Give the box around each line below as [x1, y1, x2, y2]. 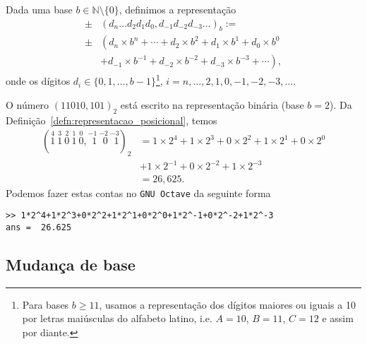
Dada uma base [6, 2, 73, 16]
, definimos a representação [119, 2, 236, 16]
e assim [322, 311, 354, 326]
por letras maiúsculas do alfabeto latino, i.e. [22, 311, 212, 326]
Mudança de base [6, 253, 136, 275]
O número [6, 97, 49, 112]
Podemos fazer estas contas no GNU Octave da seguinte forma [6, 185, 271, 200]
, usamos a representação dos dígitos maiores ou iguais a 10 [99, 297, 356, 312]
